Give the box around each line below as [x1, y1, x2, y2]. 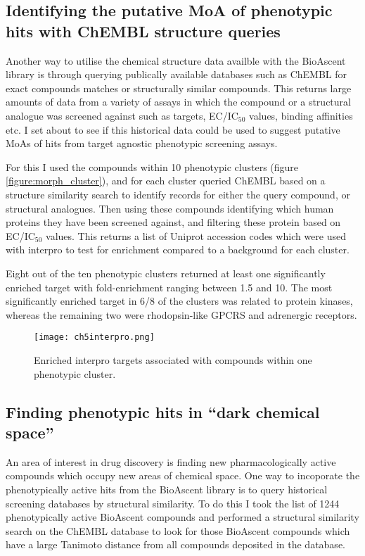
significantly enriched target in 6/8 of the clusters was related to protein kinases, [6, 293, 353, 308]
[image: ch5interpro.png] [34, 332, 155, 343]
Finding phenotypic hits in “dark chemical [6, 400, 320, 422]
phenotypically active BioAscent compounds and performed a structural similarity [6, 510, 359, 524]
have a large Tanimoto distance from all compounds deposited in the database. [6, 537, 345, 552]
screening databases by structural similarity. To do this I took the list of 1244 [6, 495, 340, 510]
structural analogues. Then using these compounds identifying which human [6, 201, 334, 215]
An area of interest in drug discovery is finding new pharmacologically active [6, 454, 336, 469]
